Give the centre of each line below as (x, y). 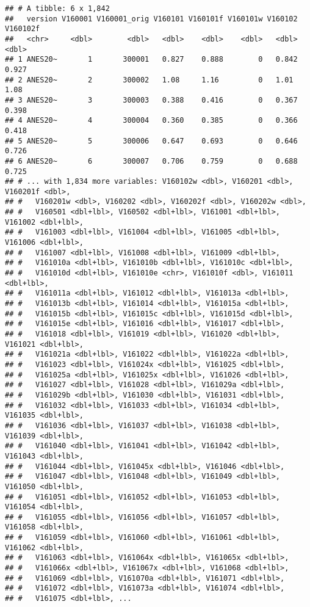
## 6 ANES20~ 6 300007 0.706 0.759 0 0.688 (151, 161)
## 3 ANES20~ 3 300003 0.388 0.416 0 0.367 (151, 100)
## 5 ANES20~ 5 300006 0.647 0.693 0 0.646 (151, 141)
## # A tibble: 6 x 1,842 (57, 9)
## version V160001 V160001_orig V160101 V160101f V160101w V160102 (151, 19)
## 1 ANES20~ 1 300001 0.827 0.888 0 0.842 (151, 60)
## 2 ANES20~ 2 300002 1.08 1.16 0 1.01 (149, 80)
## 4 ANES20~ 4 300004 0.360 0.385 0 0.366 (151, 121)
